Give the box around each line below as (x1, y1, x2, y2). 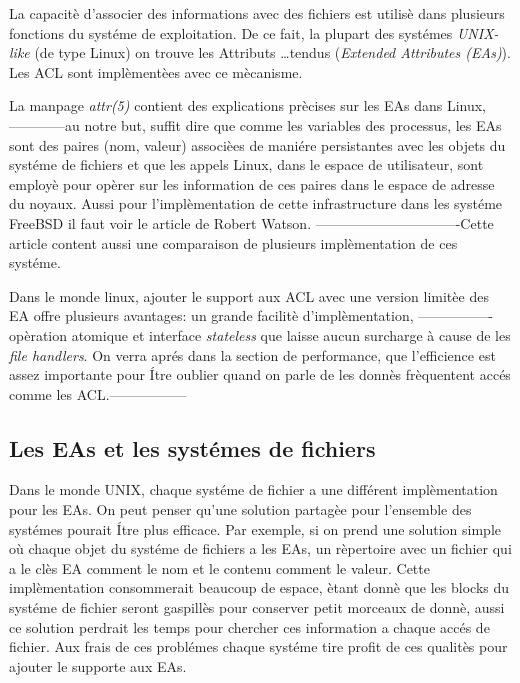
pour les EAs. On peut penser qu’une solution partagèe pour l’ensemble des (9, 499, 472, 520)
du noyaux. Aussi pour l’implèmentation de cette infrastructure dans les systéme (9, 193, 503, 214)
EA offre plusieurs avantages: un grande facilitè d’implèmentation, (9, 305, 414, 326)
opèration (9, 324, 68, 345)
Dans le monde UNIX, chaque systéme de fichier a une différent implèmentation (9, 479, 498, 500)
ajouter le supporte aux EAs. (9, 655, 187, 676)
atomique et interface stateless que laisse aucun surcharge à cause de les (71, 324, 511, 345)
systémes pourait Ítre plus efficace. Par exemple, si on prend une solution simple (9, 518, 502, 539)
